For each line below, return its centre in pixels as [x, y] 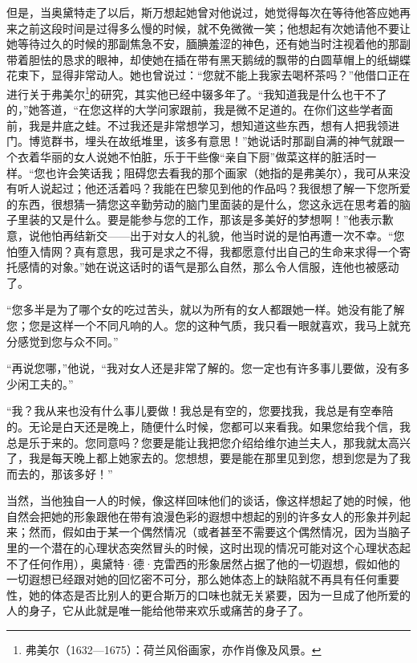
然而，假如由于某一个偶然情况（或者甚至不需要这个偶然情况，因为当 [208, 532]
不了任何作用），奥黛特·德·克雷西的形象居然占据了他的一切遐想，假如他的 [203, 563]
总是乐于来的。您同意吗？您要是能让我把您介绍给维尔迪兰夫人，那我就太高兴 [208, 442]
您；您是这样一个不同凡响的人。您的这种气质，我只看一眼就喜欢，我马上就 [203, 325]
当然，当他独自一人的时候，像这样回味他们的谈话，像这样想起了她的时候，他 [208, 500]
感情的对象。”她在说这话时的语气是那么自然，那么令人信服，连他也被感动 [208, 267]
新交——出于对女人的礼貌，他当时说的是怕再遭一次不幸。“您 [245, 235]
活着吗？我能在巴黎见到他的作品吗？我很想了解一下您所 [253, 188]
